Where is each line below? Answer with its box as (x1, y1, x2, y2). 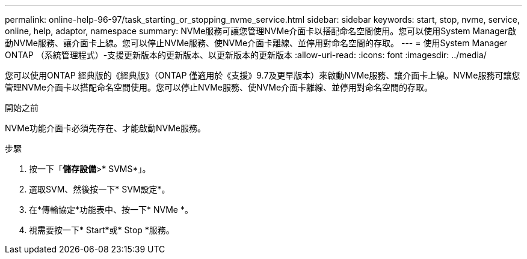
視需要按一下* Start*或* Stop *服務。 (29, 225, 174, 235)
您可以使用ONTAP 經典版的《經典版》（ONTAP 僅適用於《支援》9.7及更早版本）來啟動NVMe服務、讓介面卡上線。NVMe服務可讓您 (5, 70, 520, 80)
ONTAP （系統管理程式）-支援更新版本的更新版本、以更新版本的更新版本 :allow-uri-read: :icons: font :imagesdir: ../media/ (5, 50, 487, 60)
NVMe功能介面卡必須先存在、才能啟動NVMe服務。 (5, 123, 206, 133)
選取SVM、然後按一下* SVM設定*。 (29, 184, 170, 194)
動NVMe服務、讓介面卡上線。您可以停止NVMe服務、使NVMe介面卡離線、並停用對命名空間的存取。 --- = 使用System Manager (5, 38, 508, 48)
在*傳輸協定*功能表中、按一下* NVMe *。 (29, 204, 193, 215)
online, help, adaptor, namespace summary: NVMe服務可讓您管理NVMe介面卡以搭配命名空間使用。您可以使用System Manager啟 (5, 26, 517, 36)
